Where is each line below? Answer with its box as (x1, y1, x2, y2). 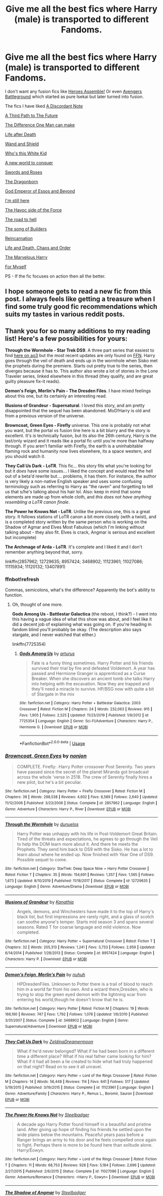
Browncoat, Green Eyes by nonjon (5, 753, 87, 759)
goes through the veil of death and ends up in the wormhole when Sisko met (5, 358, 158, 364)
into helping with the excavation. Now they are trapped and (31, 681, 150, 687)
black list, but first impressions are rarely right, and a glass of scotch (16, 914, 154, 919)
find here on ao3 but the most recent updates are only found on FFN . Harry (5, 353, 155, 359)
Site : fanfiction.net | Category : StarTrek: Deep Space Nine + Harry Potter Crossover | (5, 866, 149, 871)
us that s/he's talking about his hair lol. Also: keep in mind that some (5, 489, 141, 495)
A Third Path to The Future (5, 112, 58, 118)
